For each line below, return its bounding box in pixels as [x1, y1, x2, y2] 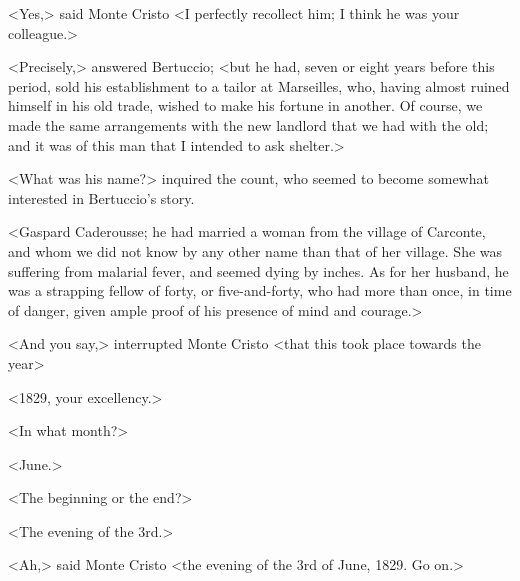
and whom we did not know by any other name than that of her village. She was [8, 240, 503, 261]
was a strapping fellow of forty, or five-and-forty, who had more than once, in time [8, 280, 512, 301]
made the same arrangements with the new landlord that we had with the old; [8, 114, 489, 135]
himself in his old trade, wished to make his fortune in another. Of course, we [8, 95, 483, 116]
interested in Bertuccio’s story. [8, 187, 195, 208]
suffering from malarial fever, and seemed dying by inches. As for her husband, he [8, 260, 509, 281]
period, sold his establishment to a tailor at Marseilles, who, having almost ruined [8, 75, 510, 96]
